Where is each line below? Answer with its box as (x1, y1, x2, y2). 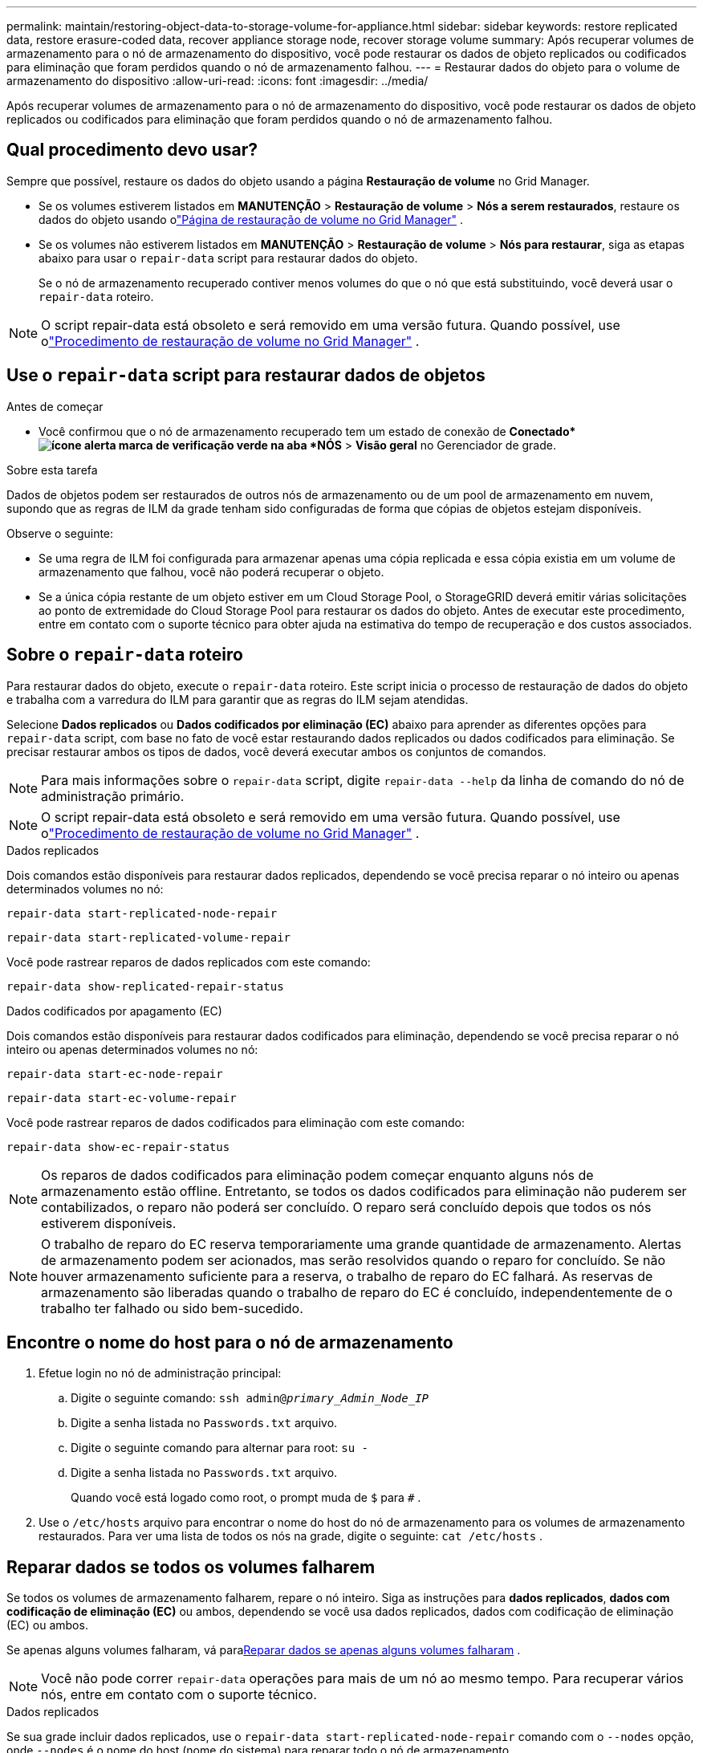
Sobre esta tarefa (6, 462, 98, 477)
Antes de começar (6, 399, 104, 413)
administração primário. (41, 787, 185, 804)
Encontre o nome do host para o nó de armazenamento (6, 1332, 453, 1352)
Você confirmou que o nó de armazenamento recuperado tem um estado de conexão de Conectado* (39, 424, 576, 438)
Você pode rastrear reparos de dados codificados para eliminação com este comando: (6, 1115, 465, 1129)
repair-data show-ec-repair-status (6, 1140, 230, 1153)
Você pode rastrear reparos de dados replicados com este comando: (6, 954, 371, 969)
